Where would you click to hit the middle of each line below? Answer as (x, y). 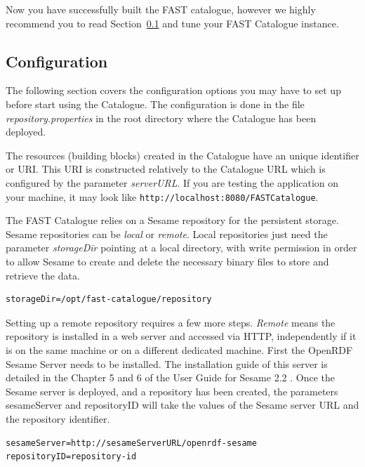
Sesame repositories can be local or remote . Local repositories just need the (167, 233)
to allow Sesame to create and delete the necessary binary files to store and (167, 261)
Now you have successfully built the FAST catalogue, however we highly (161, 9)
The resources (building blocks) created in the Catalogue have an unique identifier (182, 155)
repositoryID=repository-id (71, 457)
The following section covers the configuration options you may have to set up (173, 90)
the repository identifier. (58, 418)
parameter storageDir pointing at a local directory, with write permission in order (181, 248)
